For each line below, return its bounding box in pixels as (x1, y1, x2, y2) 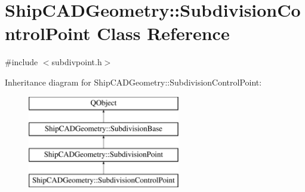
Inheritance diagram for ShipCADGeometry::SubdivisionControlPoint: (5, 75, 262, 88)
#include (5, 56, 38, 68)
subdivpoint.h (51, 56, 102, 68)
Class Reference (97, 21, 230, 45)
